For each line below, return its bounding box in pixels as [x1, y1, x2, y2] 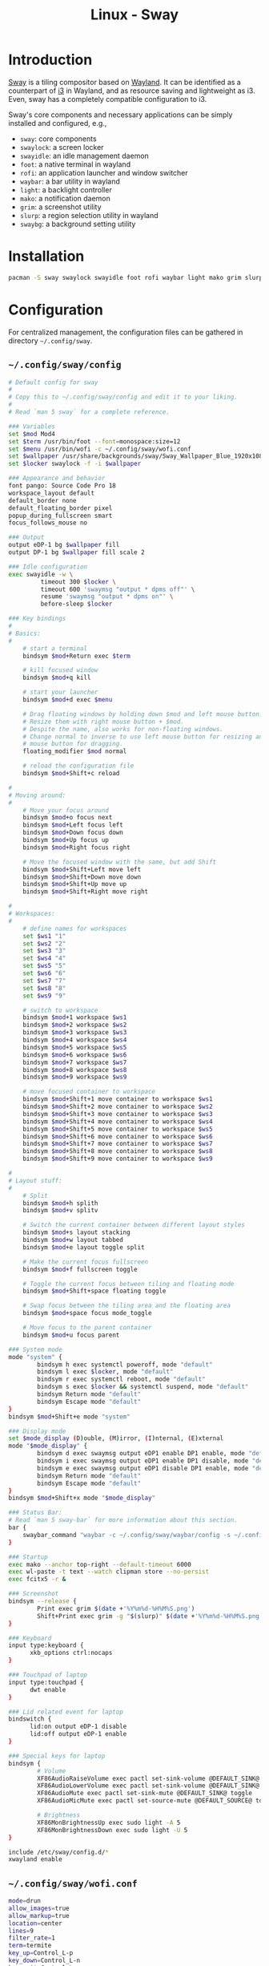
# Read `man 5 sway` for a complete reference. [8, 408, 171, 416]
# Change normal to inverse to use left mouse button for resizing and [22, 732, 267, 741]
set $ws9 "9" [22, 992, 66, 1000]
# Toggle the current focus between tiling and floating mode [22, 1280, 235, 1288]
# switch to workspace [22, 1006, 98, 1014]
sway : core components [19, 134, 98, 144]
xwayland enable [8, 1855, 62, 1863]
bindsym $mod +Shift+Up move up [22, 880, 127, 888]
